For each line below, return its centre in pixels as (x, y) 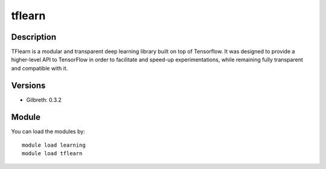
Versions (28, 85)
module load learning (54, 145)
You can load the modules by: (48, 131)
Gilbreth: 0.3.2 (44, 100)
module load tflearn (52, 154)
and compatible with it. (40, 68)
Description (34, 37)
